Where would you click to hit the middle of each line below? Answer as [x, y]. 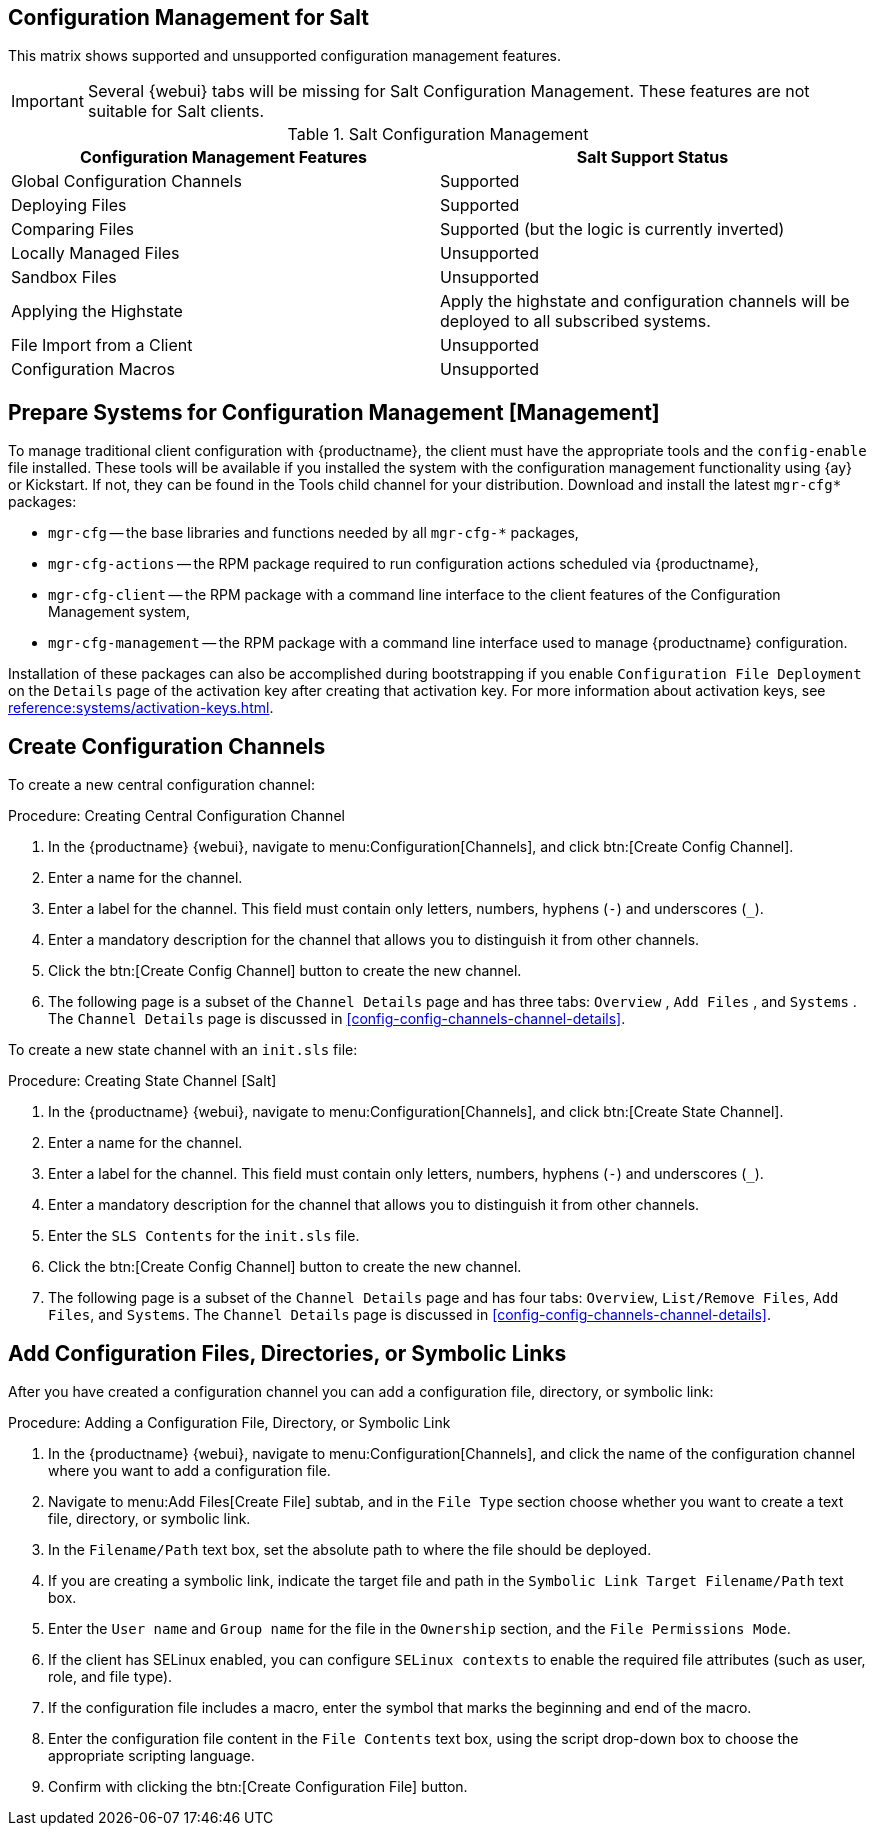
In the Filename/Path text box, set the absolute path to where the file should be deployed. [350, 1549]
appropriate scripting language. [151, 1755]
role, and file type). [110, 1676]
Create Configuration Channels [167, 746]
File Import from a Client [102, 345]
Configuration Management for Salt [188, 17]
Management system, [119, 612]
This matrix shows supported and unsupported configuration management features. [284, 56]
